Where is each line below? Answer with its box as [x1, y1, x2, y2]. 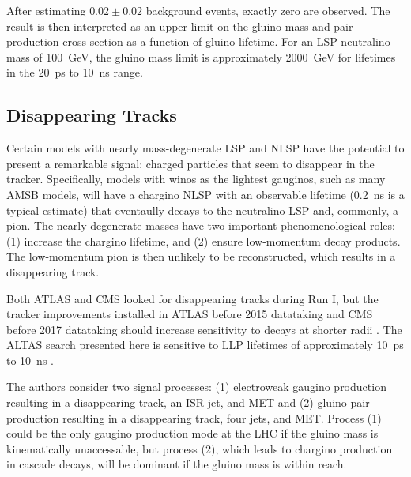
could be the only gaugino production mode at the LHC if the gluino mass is [6, 425, 379, 441]
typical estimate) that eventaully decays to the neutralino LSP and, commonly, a [6, 201, 399, 218]
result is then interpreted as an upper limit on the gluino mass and [6, 17, 330, 34]
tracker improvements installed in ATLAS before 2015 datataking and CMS [6, 306, 373, 322]
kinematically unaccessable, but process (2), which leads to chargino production [6, 440, 393, 456]
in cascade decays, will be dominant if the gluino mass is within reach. [6, 456, 347, 472]
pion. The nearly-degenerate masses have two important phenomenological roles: [6, 217, 395, 234]
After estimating [6, 2, 86, 18]
